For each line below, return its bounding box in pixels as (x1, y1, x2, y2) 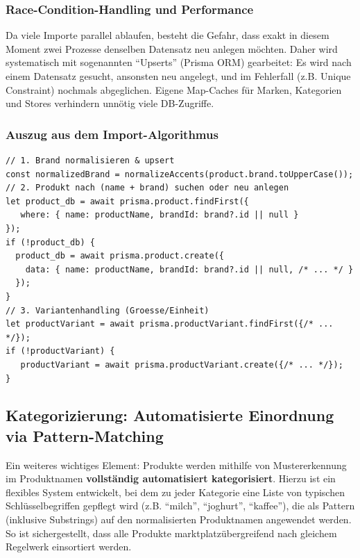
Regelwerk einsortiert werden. (6, 539, 132, 554)
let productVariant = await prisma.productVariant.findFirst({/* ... (6, 319, 334, 329)
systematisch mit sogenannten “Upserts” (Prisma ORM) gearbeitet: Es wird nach (6, 55, 352, 69)
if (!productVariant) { (6, 346, 115, 356)
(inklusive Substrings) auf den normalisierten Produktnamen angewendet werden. (6, 512, 352, 527)
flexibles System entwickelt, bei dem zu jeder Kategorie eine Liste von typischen (6, 484, 345, 499)
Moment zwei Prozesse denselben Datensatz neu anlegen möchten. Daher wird (6, 41, 338, 56)
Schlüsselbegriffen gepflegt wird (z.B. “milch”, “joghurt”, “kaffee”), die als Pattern (6, 498, 355, 513)
